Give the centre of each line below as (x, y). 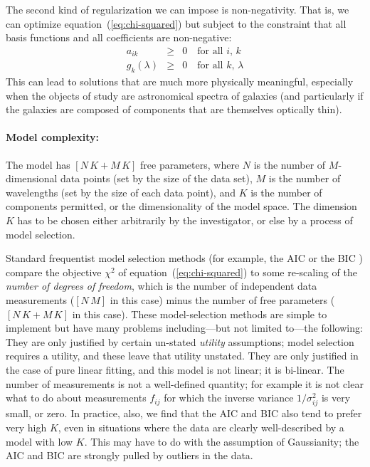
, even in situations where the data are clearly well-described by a (201, 427)
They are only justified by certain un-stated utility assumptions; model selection (180, 341)
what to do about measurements (76, 398)
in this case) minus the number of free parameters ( (222, 300)
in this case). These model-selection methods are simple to (200, 314)
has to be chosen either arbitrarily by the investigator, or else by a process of (185, 220)
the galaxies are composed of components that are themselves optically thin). (174, 109)
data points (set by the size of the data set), (157, 178)
